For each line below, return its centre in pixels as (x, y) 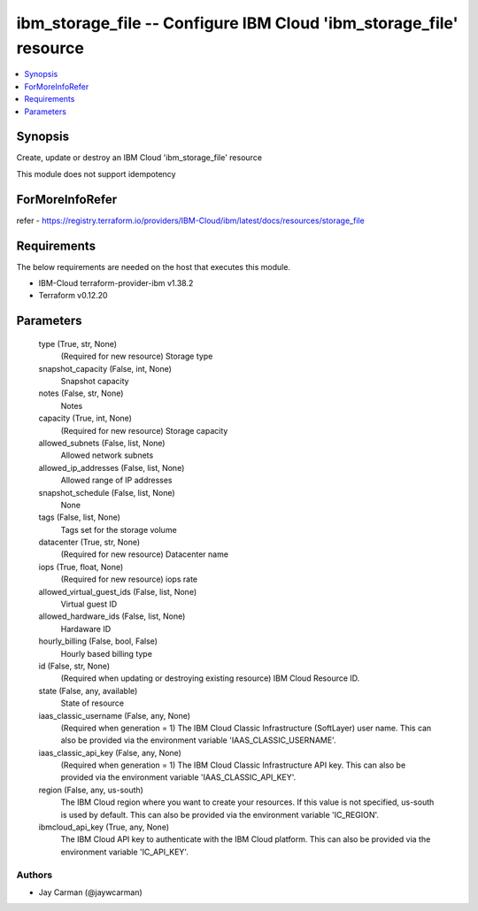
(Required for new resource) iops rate (129, 579)
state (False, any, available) (88, 691)
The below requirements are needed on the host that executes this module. (154, 266)
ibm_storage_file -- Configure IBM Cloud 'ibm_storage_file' (237, 23)
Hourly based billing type (106, 653)
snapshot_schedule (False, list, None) (107, 492)
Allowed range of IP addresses (116, 480)
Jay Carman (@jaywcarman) (91, 892)
